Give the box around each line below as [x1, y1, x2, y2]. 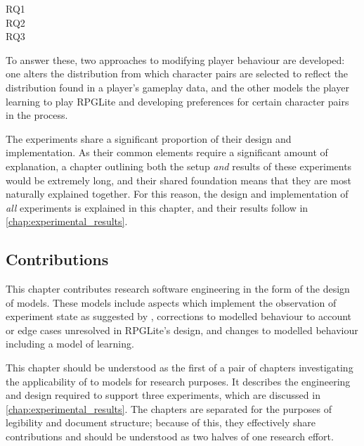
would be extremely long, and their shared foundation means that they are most [6, 172, 351, 187]
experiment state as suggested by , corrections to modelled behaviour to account [6, 309, 352, 324]
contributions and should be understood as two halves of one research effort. [6, 429, 334, 444]
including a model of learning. [6, 336, 134, 351]
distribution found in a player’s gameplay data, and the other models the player [6, 79, 349, 94]
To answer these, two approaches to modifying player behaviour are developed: [6, 52, 345, 67]
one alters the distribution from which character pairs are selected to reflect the [6, 66, 349, 81]
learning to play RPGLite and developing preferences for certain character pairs [6, 94, 349, 108]
